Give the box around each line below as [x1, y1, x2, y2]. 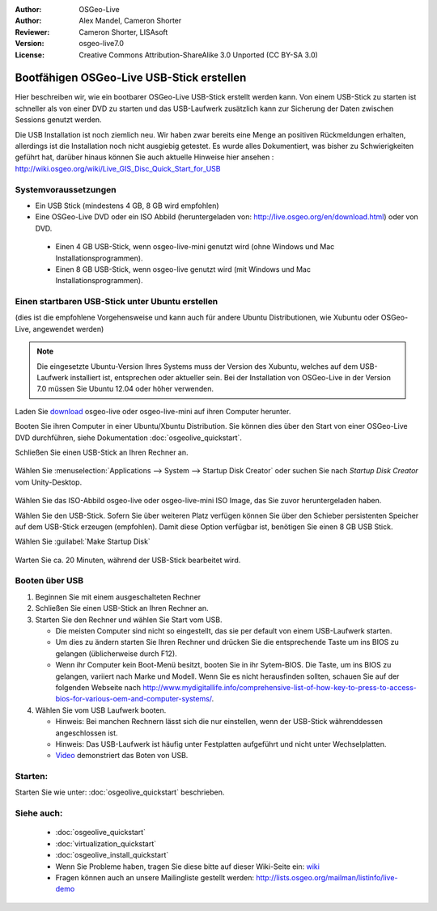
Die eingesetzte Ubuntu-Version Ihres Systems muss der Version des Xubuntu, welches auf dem [36, 361, 359, 371]
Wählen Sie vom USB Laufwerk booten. [35, 705, 167, 715]
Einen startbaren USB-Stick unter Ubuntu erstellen [15, 296, 218, 307]
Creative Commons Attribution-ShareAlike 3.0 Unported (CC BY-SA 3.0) [78, 49, 319, 60]
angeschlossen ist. [55, 728, 118, 738]
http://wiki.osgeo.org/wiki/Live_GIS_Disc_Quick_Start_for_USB [15, 163, 221, 173]
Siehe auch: [15, 807, 63, 819]
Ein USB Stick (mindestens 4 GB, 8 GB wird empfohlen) [35, 201, 219, 210]
